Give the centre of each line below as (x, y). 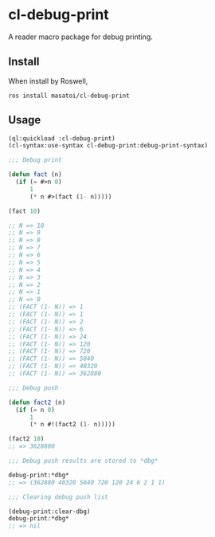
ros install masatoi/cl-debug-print (69, 96)
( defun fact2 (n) (37, 402)
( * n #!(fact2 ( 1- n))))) (72, 425)
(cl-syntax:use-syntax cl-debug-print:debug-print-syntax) (108, 146)
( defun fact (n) (35, 174)
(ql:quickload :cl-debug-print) (62, 138)
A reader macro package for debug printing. (81, 37)
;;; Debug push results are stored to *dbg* (83, 461)
